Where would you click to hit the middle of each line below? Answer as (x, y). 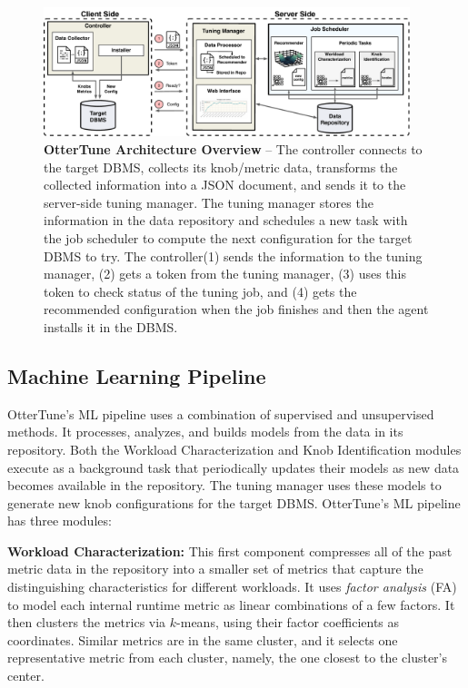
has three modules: (60, 521)
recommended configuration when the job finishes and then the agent (236, 309)
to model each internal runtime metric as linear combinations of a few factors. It (231, 604)
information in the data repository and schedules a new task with (226, 220)
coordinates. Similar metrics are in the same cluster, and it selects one (203, 639)
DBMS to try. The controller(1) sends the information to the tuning (233, 256)
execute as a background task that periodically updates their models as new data (234, 467)
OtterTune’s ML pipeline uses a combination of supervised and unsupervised (221, 413)
